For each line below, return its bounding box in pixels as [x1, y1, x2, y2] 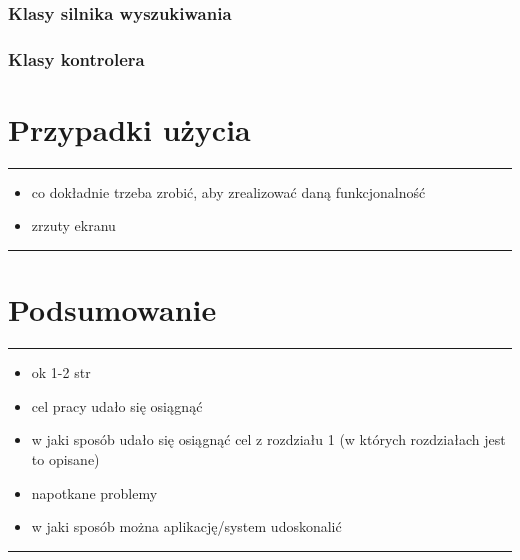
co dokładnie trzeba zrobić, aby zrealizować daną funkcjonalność [31, 181, 426, 202]
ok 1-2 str [31, 362, 91, 383]
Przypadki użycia [8, 108, 251, 149]
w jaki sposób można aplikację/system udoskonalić [31, 516, 342, 537]
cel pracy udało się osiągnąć [31, 395, 203, 416]
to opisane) [31, 448, 100, 469]
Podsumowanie [8, 289, 217, 330]
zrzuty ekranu [31, 215, 116, 236]
